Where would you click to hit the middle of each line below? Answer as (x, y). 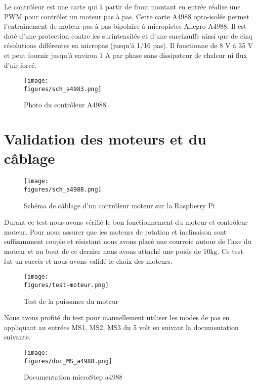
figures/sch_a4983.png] (63, 89)
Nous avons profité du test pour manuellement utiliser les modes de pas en (117, 317)
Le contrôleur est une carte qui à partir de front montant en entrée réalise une (122, 6)
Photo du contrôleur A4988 (65, 105)
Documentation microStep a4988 (73, 377)
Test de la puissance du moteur (71, 301)
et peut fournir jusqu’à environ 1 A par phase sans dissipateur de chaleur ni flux (126, 55)
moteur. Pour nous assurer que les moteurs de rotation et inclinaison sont (115, 231)
